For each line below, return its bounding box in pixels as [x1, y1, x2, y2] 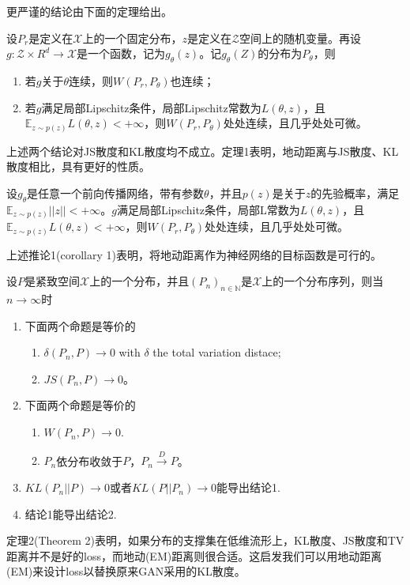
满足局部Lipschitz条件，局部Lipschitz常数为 [41, 99, 261, 115]
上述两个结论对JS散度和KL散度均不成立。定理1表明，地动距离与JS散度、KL [6, 142, 399, 159]
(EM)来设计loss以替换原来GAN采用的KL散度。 [6, 563, 246, 579]
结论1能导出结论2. [24, 505, 117, 522]
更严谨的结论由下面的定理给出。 [6, 3, 172, 19]
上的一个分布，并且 [89, 273, 190, 289]
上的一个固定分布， [82, 29, 182, 46]
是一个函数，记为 [77, 45, 166, 62]
